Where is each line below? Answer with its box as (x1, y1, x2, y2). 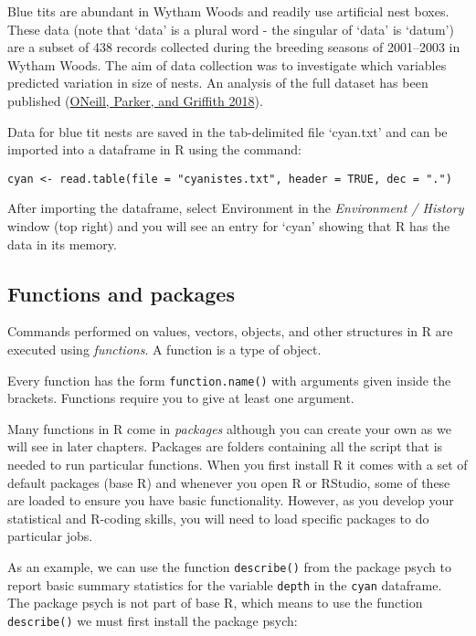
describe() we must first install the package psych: (7, 610, 298, 630)
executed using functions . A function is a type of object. (7, 339, 322, 358)
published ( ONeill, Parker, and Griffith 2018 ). (7, 90, 263, 110)
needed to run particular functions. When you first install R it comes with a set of (7, 455, 468, 474)
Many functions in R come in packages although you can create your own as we (7, 419, 451, 438)
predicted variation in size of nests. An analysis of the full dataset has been (7, 73, 428, 92)
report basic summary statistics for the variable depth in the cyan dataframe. (7, 575, 442, 594)
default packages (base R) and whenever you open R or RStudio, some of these (7, 472, 450, 492)
